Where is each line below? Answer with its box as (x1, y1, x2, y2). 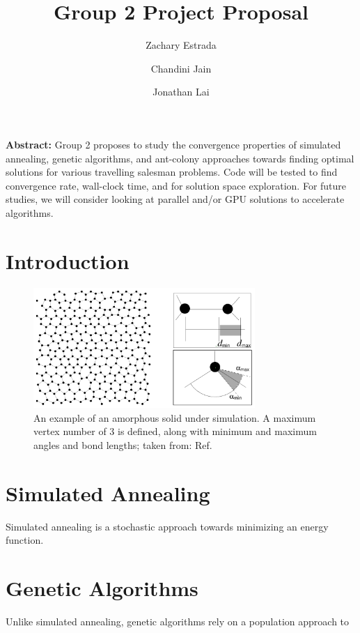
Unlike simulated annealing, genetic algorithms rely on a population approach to (6, 613, 350, 628)
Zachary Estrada (146, 38, 217, 52)
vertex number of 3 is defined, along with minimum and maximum (33, 424, 317, 438)
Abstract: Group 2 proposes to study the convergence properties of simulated (6, 137, 341, 151)
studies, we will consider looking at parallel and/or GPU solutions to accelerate (6, 192, 345, 206)
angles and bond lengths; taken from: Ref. (33, 437, 212, 452)
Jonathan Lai (152, 84, 210, 99)
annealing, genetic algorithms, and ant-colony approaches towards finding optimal (6, 151, 354, 165)
